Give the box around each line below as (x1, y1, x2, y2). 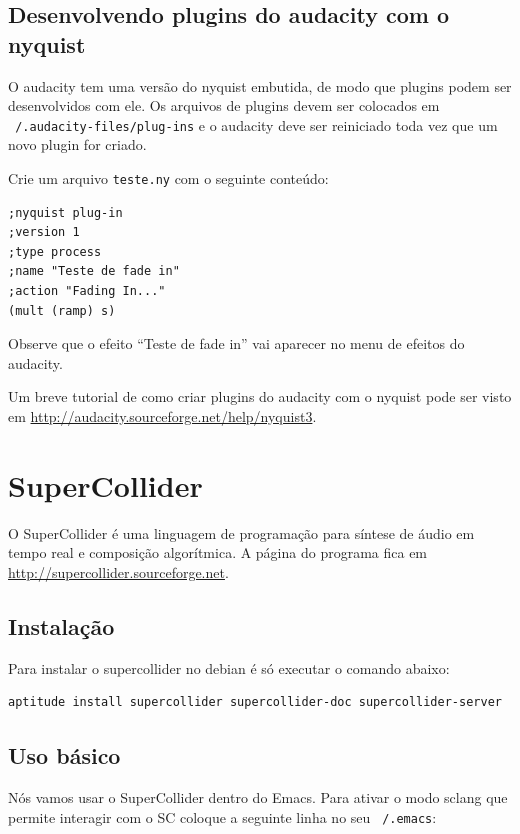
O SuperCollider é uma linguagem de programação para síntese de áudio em (8, 522, 475, 543)
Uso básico (8, 740, 121, 771)
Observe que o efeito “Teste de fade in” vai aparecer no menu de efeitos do (8, 333, 465, 354)
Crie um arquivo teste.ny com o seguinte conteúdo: (8, 168, 329, 189)
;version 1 (8, 225, 80, 240)
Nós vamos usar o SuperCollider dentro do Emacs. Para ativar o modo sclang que (8, 787, 508, 808)
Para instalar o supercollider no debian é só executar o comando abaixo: (8, 657, 450, 678)
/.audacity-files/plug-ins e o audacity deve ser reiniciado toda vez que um (15, 114, 498, 135)
